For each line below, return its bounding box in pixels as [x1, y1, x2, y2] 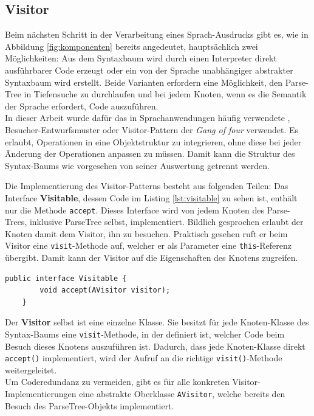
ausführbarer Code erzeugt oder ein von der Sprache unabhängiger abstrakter [5, 63, 293, 76]
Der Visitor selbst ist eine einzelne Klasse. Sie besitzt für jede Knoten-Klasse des [5, 316, 309, 328]
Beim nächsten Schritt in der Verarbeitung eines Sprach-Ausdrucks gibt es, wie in [5, 28, 309, 41]
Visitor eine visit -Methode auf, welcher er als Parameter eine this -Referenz [5, 239, 292, 252]
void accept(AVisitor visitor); [39, 286, 171, 295]
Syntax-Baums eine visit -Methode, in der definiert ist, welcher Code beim [5, 327, 285, 340]
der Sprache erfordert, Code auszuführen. [5, 99, 159, 112]
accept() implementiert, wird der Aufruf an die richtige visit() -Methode [5, 352, 282, 364]
